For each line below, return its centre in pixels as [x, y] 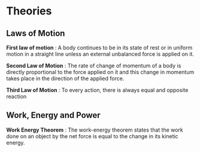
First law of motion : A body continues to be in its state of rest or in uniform [99, 47]
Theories [29, 11]
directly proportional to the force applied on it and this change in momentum [100, 72]
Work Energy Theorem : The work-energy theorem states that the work [95, 130]
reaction [16, 96]
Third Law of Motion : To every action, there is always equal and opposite [97, 90]
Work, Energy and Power [53, 115]
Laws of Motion [36, 33]
